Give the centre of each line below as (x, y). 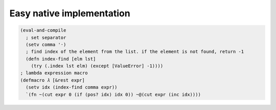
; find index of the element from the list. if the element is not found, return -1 (135, 52)
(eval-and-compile (43, 30)
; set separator (46, 37)
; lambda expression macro (54, 73)
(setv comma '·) (46, 44)
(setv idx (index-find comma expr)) (72, 87)
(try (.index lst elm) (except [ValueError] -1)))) (97, 66)
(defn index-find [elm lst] (61, 59)
